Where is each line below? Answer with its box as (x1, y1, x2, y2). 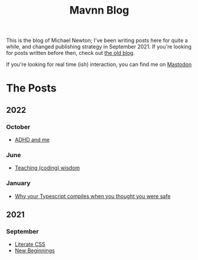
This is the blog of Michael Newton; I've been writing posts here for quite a (6, 37, 188, 44)
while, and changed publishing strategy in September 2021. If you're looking (6, 43, 192, 50)
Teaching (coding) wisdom (14, 164, 80, 171)
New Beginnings (14, 247, 55, 254)
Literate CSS (14, 240, 46, 248)
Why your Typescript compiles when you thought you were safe (14, 193, 171, 200)
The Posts (6, 82, 57, 95)
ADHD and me (14, 136, 50, 144)
